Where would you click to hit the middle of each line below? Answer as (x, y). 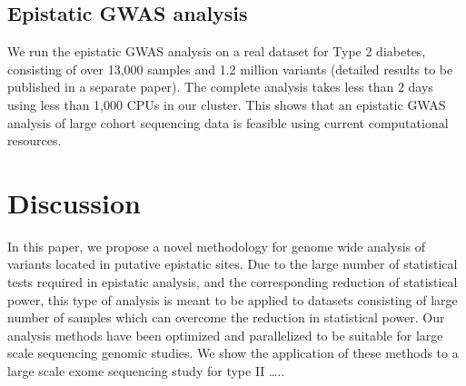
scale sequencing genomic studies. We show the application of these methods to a (233, 353)
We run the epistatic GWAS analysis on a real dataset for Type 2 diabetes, (217, 51)
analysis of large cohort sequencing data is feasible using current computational (228, 122)
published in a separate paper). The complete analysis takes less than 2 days (220, 87)
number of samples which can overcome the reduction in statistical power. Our (226, 317)
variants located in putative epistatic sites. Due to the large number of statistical (233, 264)
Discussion (74, 202)
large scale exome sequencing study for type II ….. (146, 371)
